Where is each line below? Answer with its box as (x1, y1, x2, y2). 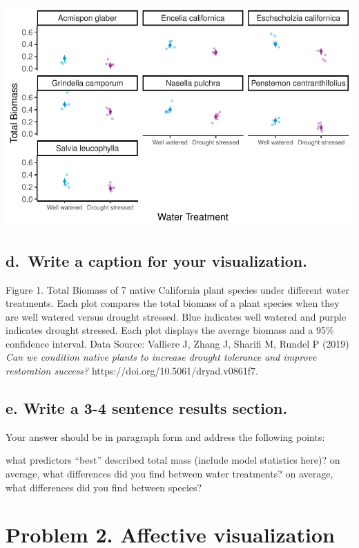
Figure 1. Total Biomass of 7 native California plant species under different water (6, 282, 349, 296)
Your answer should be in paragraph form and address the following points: (6, 429, 325, 444)
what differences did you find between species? (6, 480, 202, 494)
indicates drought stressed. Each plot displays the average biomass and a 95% (6, 323, 334, 337)
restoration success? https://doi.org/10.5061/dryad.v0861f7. (6, 363, 258, 378)
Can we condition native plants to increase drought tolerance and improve (6, 350, 317, 364)
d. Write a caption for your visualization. (6, 249, 307, 271)
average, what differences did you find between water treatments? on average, (6, 466, 333, 481)
